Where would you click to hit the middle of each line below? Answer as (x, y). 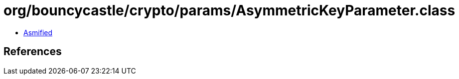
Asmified (38, 32)
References (33, 52)
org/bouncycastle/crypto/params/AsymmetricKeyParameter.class (229, 10)
